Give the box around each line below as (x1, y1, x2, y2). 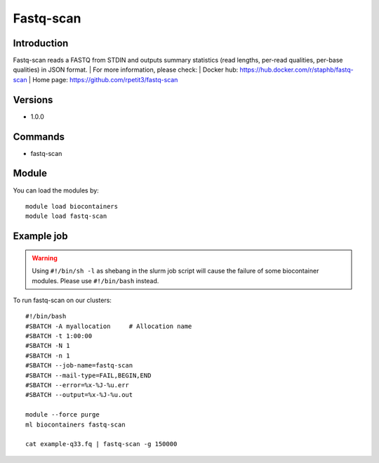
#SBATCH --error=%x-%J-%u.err (25, 382, 130, 389)
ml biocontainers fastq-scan (25, 420, 126, 429)
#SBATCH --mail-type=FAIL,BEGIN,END (25, 371, 152, 379)
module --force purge (25, 411, 100, 419)
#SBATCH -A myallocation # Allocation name (25, 322, 192, 330)
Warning (32, 254, 58, 262)
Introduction (13, 37, 69, 49)
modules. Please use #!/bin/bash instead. (32, 276, 159, 285)
